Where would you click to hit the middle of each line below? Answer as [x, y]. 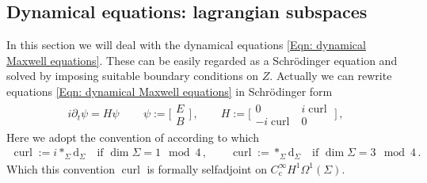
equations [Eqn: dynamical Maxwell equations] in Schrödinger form [170, 91]
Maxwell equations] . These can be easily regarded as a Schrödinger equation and [202, 60]
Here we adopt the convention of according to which [133, 137]
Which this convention [61, 168]
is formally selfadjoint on [207, 168]
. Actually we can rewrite [331, 76]
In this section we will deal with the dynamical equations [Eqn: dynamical [186, 45]
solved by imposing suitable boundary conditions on [133, 76]
